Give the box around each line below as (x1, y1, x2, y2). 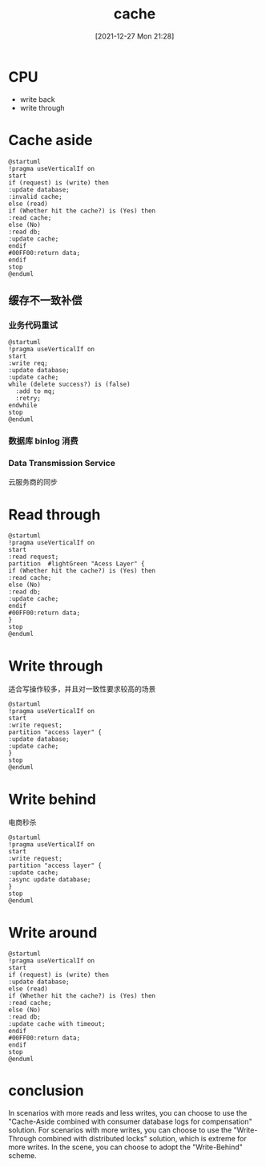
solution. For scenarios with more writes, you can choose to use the (8, 1125, 232, 1135)
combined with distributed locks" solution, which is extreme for (38, 1134, 247, 1144)
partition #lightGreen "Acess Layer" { (8, 560, 146, 568)
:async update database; (8, 876, 91, 884)
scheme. (8, 1151, 38, 1161)
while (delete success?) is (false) (8, 380, 131, 389)
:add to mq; (15, 387, 56, 395)
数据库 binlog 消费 (8, 436, 79, 447)
